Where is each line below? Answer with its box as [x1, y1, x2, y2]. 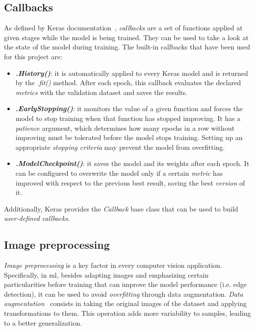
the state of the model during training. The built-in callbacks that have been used [4, 42, 250, 52]
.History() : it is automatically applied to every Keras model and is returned [15, 68, 248, 78]
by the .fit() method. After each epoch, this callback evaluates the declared [15, 77, 241, 88]
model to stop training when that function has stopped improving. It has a [15, 113, 241, 123]
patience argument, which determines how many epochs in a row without [15, 122, 235, 133]
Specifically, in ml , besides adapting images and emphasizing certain [4, 269, 209, 280]
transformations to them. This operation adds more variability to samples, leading [4, 308, 251, 318]
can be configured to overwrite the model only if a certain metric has [15, 167, 223, 178]
